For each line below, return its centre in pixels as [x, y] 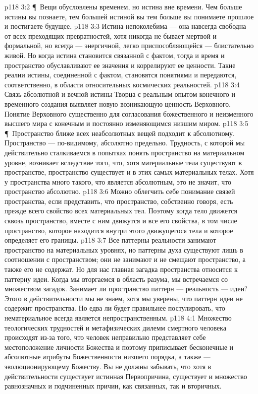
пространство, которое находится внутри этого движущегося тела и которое [119, 230]
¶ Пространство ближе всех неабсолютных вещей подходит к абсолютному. [120, 133]
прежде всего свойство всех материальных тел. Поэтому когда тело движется [121, 211]
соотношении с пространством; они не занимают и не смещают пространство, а [125, 259]
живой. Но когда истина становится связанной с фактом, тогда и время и [115, 55]
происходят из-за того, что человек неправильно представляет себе [105, 337]
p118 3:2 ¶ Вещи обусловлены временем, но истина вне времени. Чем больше [123, 6]
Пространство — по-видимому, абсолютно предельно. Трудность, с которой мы [125, 143]
